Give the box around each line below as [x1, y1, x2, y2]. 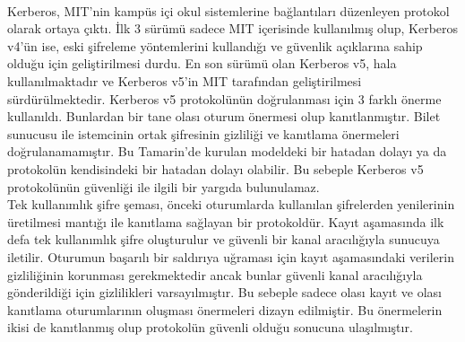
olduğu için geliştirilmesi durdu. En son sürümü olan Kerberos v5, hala [7, 54, 397, 73]
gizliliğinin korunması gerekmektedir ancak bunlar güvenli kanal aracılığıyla [7, 265, 423, 284]
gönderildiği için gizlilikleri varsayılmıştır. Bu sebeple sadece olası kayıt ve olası [7, 283, 442, 302]
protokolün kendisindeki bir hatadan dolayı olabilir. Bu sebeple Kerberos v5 [7, 159, 424, 178]
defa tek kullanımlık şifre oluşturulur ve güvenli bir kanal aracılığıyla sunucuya [7, 230, 440, 249]
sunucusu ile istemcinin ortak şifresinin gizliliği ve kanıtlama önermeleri [7, 124, 400, 143]
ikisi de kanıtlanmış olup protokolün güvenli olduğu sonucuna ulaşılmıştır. [7, 318, 413, 337]
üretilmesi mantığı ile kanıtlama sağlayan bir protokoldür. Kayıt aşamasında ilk [7, 212, 444, 231]
